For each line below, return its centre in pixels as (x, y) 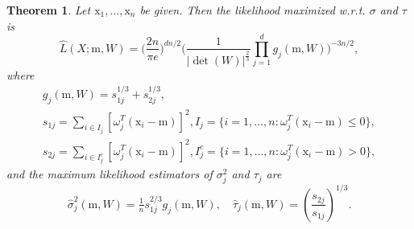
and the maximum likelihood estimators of (110, 174)
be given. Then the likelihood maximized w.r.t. (253, 10)
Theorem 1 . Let (49, 10)
